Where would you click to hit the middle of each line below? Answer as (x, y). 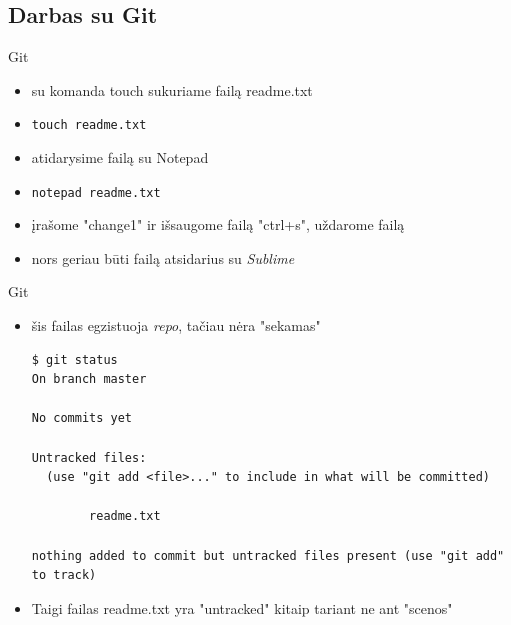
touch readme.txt (89, 125)
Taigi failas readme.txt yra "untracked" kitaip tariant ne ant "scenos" (242, 607)
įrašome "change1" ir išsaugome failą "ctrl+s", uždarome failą (218, 224)
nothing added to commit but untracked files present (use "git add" (268, 555)
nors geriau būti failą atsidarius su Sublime (163, 257)
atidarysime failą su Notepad (120, 157)
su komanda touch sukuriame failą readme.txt (172, 89)
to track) (64, 575)
